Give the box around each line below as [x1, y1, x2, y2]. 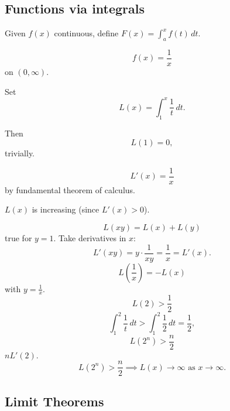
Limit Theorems [5, 392, 104, 410]
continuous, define [54, 27, 119, 39]
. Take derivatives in [53, 231, 126, 244]
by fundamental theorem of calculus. [5, 183, 135, 196]
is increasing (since [32, 203, 99, 215]
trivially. [5, 147, 35, 159]
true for [5, 231, 32, 244]
